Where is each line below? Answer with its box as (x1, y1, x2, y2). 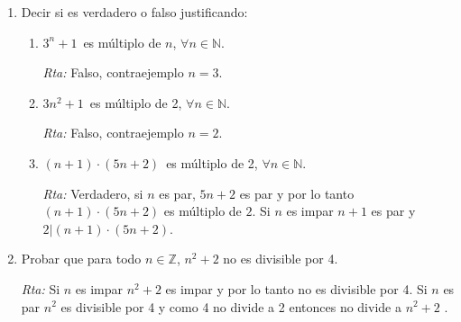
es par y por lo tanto (239, 183, 355, 202)
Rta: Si (21, 279, 60, 298)
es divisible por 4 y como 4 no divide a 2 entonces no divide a (60, 297, 401, 316)
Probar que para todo (21, 249, 142, 268)
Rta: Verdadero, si (42, 183, 143, 202)
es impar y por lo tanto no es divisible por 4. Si (165, 279, 428, 298)
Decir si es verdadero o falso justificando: (21, 3, 248, 21)
